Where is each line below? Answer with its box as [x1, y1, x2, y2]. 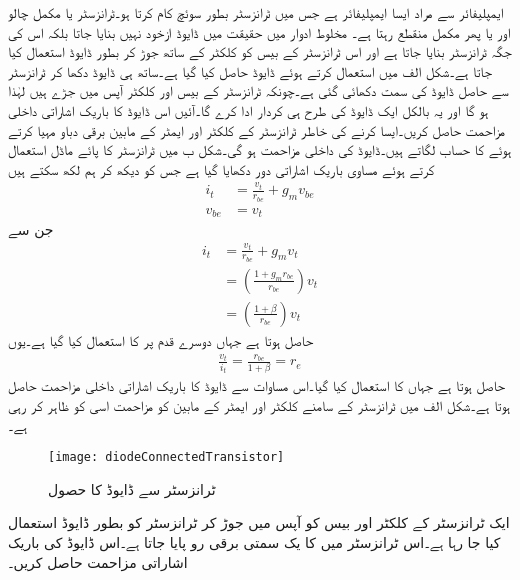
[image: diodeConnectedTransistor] [48, 450, 285, 465]
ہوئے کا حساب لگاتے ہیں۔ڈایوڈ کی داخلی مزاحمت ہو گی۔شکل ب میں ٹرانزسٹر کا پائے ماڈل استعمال [8, 139, 512, 160]
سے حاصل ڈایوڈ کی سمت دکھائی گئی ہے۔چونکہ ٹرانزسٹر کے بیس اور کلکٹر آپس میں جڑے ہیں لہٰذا [8, 80, 509, 101]
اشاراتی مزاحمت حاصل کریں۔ [8, 551, 188, 572]
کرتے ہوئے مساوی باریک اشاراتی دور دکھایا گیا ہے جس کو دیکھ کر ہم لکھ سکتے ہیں [8, 158, 435, 179]
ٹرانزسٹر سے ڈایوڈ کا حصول [48, 478, 216, 499]
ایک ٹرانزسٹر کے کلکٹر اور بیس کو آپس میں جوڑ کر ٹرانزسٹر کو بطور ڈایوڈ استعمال [8, 512, 510, 533]
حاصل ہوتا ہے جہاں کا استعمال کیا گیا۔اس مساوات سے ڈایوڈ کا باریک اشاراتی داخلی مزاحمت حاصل [8, 375, 506, 396]
